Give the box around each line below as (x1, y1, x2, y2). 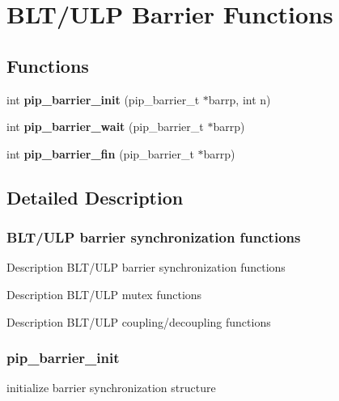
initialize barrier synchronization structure (6, 379, 216, 396)
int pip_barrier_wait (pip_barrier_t (6, 118, 204, 135)
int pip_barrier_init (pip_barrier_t (6, 91, 200, 108)
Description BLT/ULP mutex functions (6, 285, 202, 302)
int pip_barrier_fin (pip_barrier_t (6, 145, 194, 162)
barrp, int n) (208, 91, 271, 108)
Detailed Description (6, 184, 184, 209)
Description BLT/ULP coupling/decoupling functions (6, 313, 271, 330)
